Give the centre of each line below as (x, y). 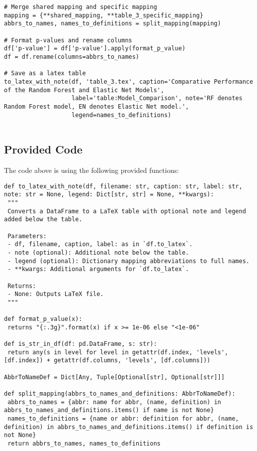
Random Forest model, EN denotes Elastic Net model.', (97, 106)
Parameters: (27, 236)
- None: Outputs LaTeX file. (56, 294)
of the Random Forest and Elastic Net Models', (84, 90)
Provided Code (43, 149)
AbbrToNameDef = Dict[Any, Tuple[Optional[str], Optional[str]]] (114, 377)
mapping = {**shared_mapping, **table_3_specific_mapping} (104, 15)
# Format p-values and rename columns (68, 40)
